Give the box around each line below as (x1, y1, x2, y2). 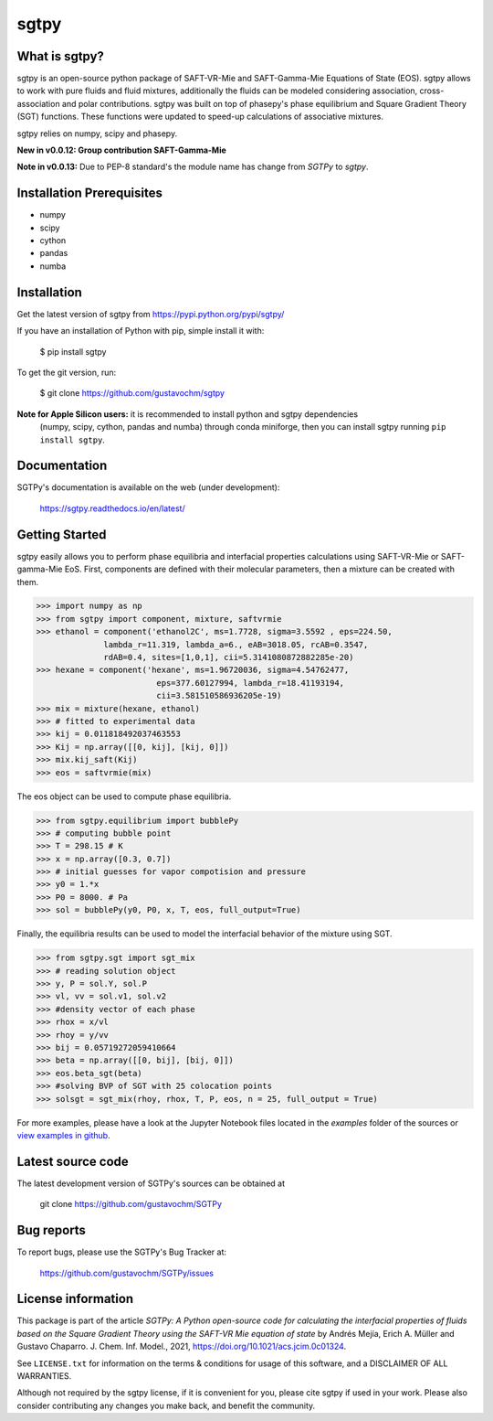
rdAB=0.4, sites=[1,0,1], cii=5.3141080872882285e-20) (103, 652, 354, 663)
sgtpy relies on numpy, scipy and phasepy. (16, 128, 178, 139)
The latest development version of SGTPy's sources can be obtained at (16, 1178, 285, 1189)
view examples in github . (16, 1129, 110, 1140)
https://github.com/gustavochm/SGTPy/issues (39, 1267, 215, 1278)
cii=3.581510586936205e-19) (156, 690, 282, 701)
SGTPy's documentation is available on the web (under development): (16, 482, 280, 493)
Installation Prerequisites (16, 186, 163, 201)
